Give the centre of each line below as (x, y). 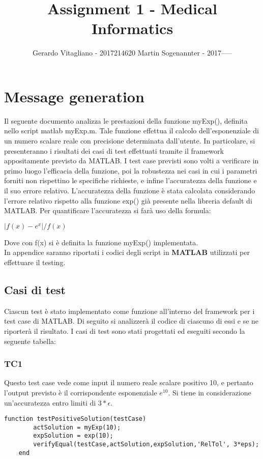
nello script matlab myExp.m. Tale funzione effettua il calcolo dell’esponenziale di (131, 131)
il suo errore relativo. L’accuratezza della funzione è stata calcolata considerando (130, 190)
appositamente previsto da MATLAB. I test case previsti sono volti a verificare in (131, 161)
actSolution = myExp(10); (77, 427)
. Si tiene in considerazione (210, 392)
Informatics (132, 28)
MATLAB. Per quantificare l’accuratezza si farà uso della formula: (108, 210)
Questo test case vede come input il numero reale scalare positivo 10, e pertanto (129, 382)
